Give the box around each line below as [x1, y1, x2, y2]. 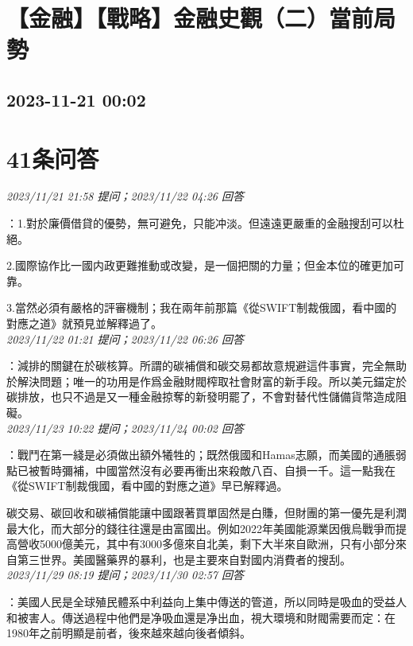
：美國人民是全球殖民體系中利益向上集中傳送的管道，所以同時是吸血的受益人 [6, 593, 407, 609]
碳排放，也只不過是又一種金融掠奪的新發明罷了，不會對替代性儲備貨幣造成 [6, 388, 396, 405]
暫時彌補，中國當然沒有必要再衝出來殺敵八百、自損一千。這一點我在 [39, 461, 396, 478]
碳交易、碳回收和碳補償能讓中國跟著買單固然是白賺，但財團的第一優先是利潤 [6, 504, 407, 520]
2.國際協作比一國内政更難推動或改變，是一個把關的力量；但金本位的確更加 [6, 257, 393, 274]
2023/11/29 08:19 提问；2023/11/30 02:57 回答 [6, 566, 244, 583]
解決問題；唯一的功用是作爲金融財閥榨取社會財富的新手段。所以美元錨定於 [17, 372, 407, 389]
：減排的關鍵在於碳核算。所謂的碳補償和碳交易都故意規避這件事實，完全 [6, 357, 384, 374]
